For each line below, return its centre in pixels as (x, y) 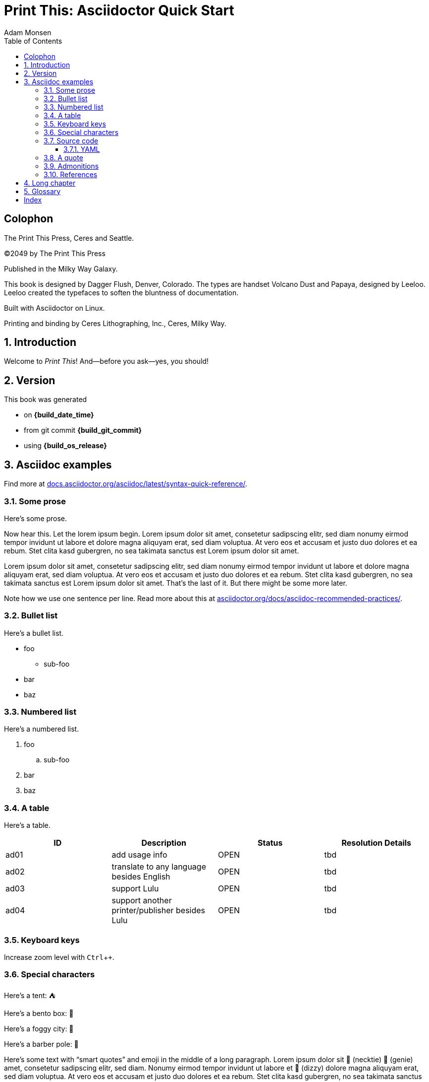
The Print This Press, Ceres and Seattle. (69, 238)
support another (142, 901)
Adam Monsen (28, 32)
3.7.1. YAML (82, 149)
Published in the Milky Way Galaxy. (61, 269)
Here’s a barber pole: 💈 (41, 1044)
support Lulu (135, 889)
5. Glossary (42, 191)
